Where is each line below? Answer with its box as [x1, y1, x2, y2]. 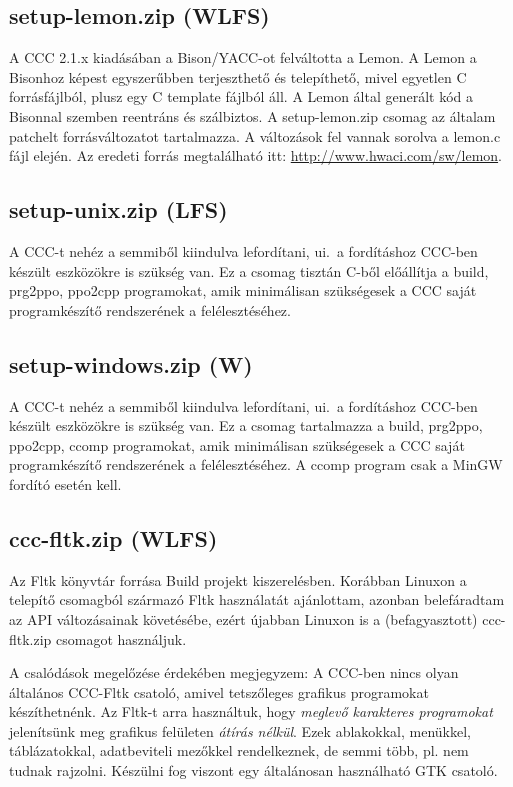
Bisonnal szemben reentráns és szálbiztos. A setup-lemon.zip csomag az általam [9, 105, 496, 126]
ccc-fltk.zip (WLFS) [9, 522, 218, 553]
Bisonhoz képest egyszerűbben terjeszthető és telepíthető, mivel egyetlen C [9, 66, 467, 87]
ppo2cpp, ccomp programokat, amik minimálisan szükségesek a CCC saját [9, 434, 465, 455]
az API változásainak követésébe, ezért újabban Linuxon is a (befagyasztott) [9, 608, 478, 629]
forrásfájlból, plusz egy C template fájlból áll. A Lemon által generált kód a [9, 86, 474, 107]
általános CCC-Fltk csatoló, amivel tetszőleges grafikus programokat [9, 681, 429, 702]
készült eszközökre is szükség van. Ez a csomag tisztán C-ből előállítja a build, [9, 260, 489, 281]
